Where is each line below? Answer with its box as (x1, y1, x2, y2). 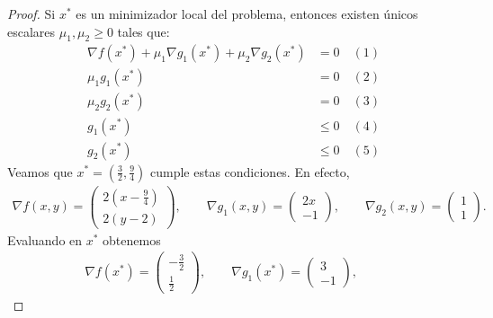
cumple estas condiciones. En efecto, (149, 162, 350, 181)
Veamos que (7, 162, 73, 181)
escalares (7, 22, 56, 40)
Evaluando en (7, 230, 83, 249)
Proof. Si (7, 4, 56, 22)
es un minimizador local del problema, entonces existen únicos (76, 4, 418, 22)
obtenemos (103, 230, 161, 249)
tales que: (117, 22, 170, 40)
